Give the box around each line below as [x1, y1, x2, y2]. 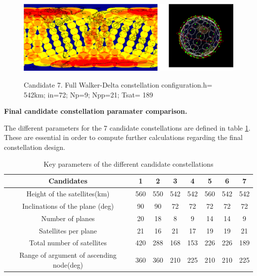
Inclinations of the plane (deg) [22, 200, 114, 211]
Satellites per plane [39, 225, 97, 235]
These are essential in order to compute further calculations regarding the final [4, 132, 243, 142]
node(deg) [52, 259, 84, 270]
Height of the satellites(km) [26, 188, 110, 198]
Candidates [48, 176, 87, 186]
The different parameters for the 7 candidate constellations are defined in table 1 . [4, 122, 251, 133]
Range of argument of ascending [19, 250, 117, 260]
